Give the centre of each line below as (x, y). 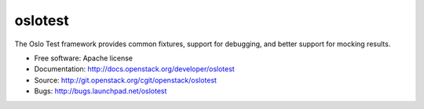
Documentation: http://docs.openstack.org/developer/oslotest (134, 69)
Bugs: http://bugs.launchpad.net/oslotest (101, 91)
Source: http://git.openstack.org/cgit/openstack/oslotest (126, 80)
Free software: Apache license (84, 58)
